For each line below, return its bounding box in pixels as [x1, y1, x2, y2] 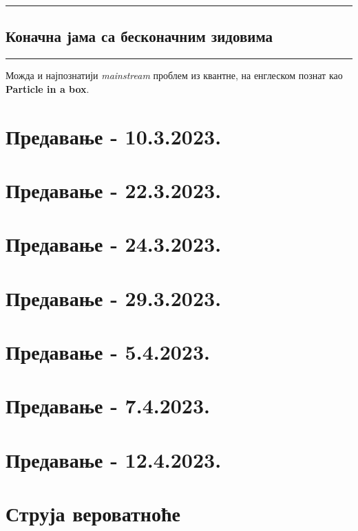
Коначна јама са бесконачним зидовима [6, 25, 273, 47]
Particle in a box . [6, 81, 89, 96]
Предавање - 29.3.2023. [6, 283, 222, 312]
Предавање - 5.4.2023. [6, 338, 211, 366]
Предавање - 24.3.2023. [6, 230, 222, 258]
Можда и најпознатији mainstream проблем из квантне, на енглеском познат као [6, 68, 343, 83]
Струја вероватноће [6, 499, 180, 528]
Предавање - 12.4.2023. [6, 445, 222, 473]
